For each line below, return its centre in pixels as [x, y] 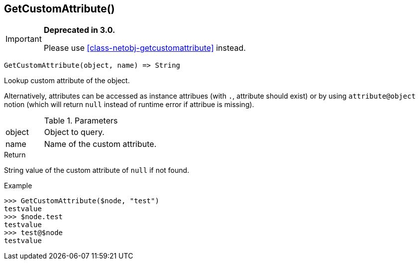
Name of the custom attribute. [100, 144]
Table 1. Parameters [81, 121]
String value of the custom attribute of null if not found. [97, 170]
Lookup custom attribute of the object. [67, 81]
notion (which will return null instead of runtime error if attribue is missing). [129, 105]
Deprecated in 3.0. [79, 30]
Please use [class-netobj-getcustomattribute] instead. [145, 48]
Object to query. [74, 132]
